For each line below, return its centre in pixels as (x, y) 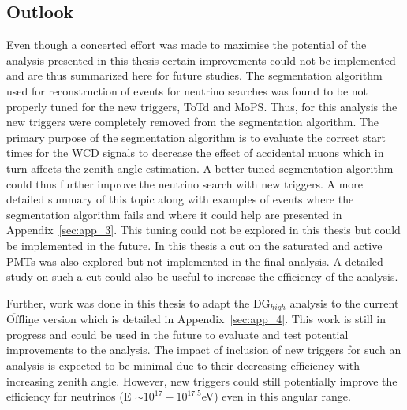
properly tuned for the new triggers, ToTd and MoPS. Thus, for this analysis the (202, 106)
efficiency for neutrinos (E (69, 396)
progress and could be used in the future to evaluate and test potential (177, 334)
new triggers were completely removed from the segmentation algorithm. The (193, 122)
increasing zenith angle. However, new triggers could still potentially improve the (202, 380)
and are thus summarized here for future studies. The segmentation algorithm (194, 75)
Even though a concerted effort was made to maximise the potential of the (187, 45)
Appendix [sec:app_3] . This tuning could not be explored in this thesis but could (203, 230)
